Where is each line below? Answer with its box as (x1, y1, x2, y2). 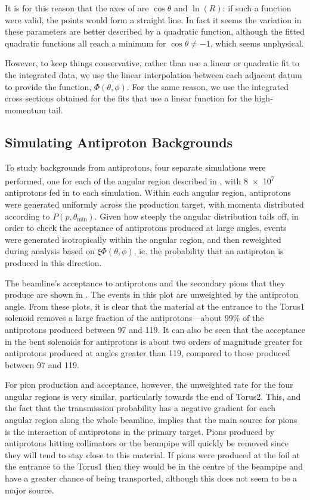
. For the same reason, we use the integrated (126, 80, 289, 92)
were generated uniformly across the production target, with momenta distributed (5, 197, 304, 210)
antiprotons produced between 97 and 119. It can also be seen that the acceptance (5, 323, 305, 335)
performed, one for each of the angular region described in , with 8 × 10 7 (5, 173, 275, 187)
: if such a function (222, 2, 292, 14)
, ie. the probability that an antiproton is (134, 245, 284, 257)
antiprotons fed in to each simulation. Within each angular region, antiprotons (5, 186, 291, 199)
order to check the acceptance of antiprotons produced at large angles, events (5, 221, 287, 234)
